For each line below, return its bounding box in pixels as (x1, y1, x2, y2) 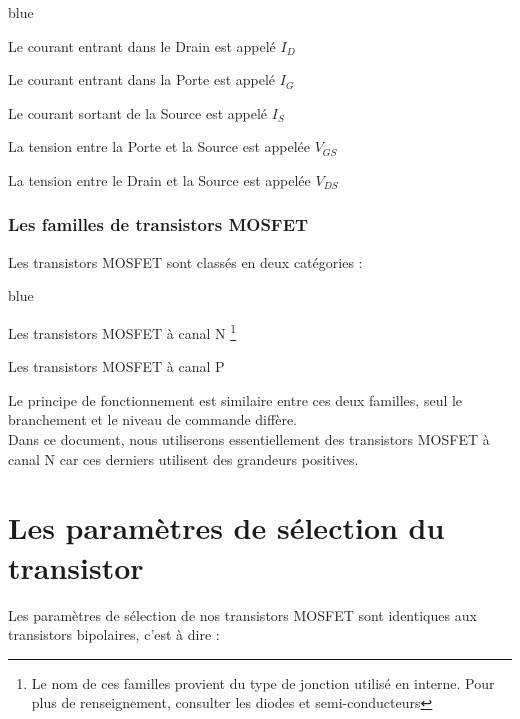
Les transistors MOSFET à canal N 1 (8, 319, 237, 343)
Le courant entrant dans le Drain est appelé (8, 35, 276, 56)
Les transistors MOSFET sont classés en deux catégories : (8, 251, 363, 272)
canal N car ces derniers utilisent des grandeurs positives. (8, 448, 359, 469)
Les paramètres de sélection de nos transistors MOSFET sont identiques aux (8, 604, 477, 625)
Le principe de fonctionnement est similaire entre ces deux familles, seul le (8, 389, 463, 410)
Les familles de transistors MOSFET (8, 212, 309, 237)
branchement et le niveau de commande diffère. (8, 409, 297, 430)
